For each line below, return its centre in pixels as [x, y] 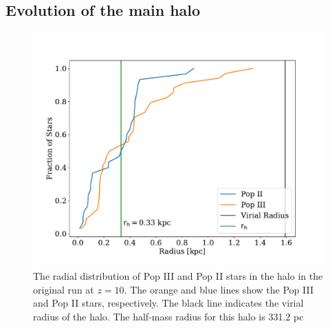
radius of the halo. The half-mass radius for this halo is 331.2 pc [168, 316]
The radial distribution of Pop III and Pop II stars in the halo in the [178, 275]
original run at [64, 289]
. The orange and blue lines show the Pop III [219, 289]
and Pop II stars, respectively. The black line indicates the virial [168, 303]
